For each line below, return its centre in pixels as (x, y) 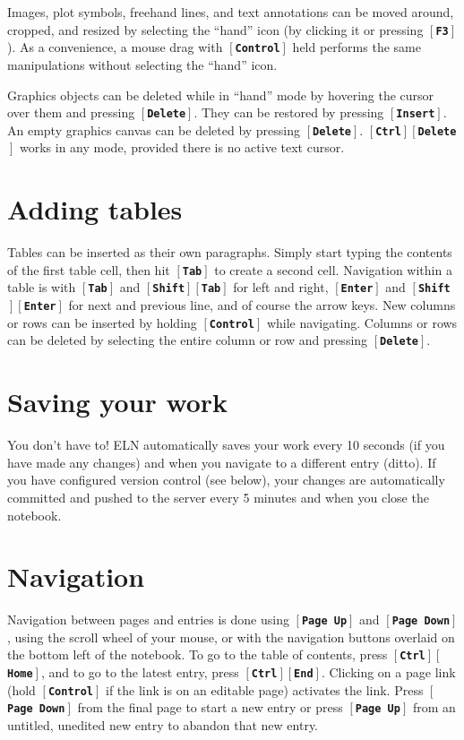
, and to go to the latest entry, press (140, 672)
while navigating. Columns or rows (362, 322)
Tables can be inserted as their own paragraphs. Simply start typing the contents (230, 252)
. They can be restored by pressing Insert (314, 112)
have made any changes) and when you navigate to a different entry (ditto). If (222, 462)
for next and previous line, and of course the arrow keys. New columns (262, 305)
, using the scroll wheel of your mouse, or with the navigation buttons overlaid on (231, 637)
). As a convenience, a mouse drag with (115, 47)
